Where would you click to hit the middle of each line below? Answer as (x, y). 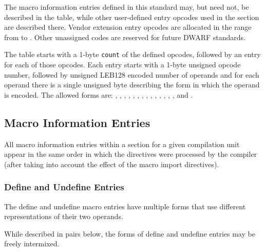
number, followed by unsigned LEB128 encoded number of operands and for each (132, 74)
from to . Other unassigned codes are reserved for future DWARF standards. (125, 37)
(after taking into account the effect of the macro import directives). (112, 164)
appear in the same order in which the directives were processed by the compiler (131, 154)
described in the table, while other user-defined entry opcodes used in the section (132, 17)
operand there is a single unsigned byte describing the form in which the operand (132, 85)
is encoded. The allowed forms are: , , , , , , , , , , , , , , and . (99, 94)
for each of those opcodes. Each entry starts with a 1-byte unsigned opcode (122, 65)
